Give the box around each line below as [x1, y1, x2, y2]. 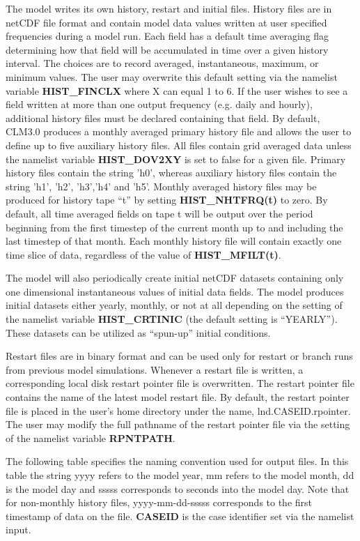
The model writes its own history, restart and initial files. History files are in [6, 1, 332, 15]
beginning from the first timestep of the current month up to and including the [6, 220, 343, 234]
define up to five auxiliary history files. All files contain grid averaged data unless [6, 137, 352, 152]
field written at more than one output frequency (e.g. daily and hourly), [6, 97, 313, 112]
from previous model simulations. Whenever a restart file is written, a [6, 362, 304, 376]
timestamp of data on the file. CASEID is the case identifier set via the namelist [6, 508, 354, 523]
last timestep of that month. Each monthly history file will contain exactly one [6, 234, 342, 248]
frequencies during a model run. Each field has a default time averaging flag [6, 29, 329, 43]
